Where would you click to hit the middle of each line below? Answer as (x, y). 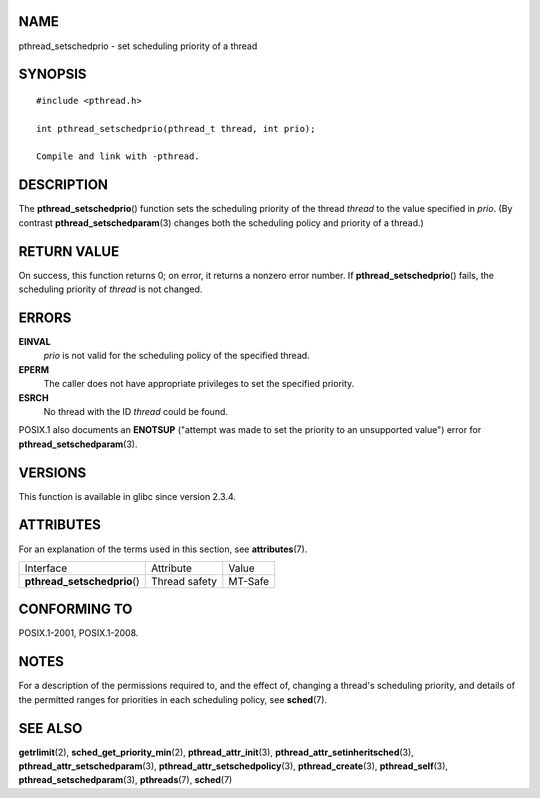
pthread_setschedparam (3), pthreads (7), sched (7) (125, 780)
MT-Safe (249, 581)
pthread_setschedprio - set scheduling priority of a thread (138, 46)
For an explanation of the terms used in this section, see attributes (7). (163, 549)
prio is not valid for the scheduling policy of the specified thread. (176, 356)
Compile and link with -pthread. (118, 156)
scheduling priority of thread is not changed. (110, 289)
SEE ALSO (50, 728)
